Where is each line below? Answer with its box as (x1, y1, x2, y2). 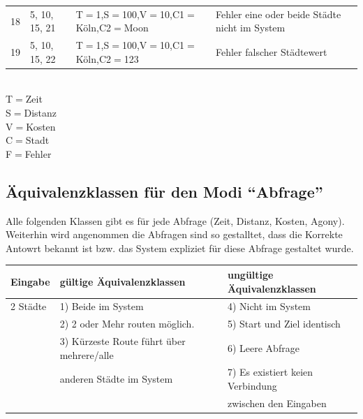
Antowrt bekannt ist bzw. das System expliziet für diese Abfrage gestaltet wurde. (6, 240, 354, 255)
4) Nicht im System (227, 299, 311, 314)
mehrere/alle (59, 347, 114, 362)
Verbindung (227, 378, 277, 393)
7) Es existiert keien (227, 365, 313, 379)
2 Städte (10, 299, 47, 314)
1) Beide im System (59, 299, 144, 314)
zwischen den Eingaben (227, 395, 327, 410)
